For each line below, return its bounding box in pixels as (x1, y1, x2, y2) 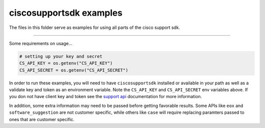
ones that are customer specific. (9, 116, 75, 122)
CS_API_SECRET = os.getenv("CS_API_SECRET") (19, 67, 129, 73)
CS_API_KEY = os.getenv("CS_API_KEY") (19, 60, 113, 66)
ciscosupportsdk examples (9, 7, 123, 18)
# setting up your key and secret (19, 53, 103, 59)
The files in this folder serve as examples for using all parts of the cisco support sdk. (9, 25, 180, 30)
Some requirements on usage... (9, 40, 73, 46)
